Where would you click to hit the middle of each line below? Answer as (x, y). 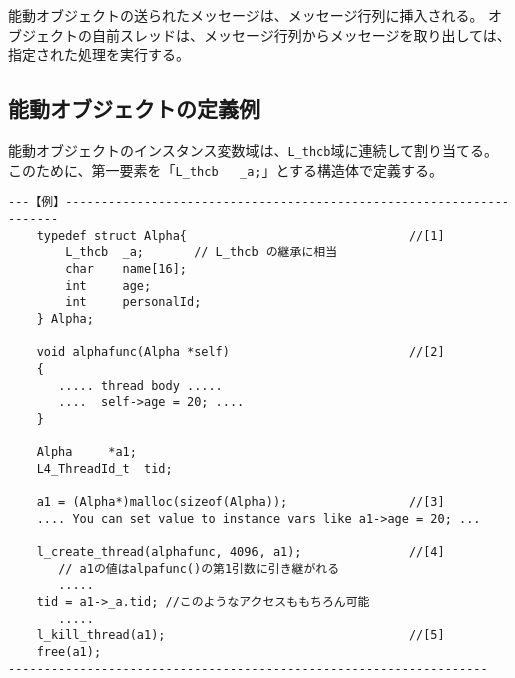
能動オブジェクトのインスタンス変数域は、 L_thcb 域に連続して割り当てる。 (253, 149)
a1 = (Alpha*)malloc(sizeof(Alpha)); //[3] (240, 502)
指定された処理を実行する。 (99, 54)
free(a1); (69, 652)
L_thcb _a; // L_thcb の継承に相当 (201, 252)
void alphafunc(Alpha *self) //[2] (240, 352)
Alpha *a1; (86, 452)
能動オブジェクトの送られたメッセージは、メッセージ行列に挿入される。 (246, 15)
